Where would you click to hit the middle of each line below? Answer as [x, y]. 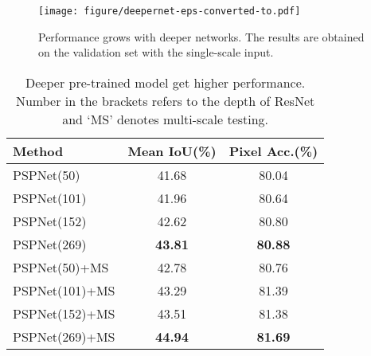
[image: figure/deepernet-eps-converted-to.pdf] [170, 11]
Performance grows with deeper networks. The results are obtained [201, 36]
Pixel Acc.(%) [273, 151]
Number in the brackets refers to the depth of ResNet [165, 100]
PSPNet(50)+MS [61, 267]
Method [38, 151]
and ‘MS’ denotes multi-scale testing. [166, 119]
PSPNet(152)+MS [64, 313]
